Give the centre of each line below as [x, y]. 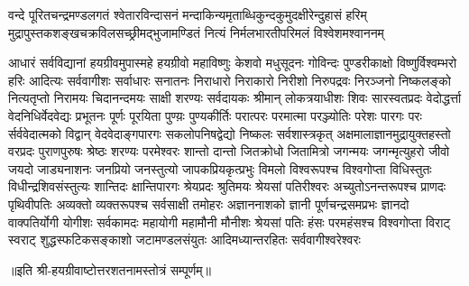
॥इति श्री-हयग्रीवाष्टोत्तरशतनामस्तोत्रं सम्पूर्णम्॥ [110, 269]
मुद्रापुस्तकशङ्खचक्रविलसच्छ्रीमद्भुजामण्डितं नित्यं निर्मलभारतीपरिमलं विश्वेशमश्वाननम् [196, 32]
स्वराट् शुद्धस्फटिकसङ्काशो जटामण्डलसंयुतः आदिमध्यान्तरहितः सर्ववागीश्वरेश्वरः [184, 240]
